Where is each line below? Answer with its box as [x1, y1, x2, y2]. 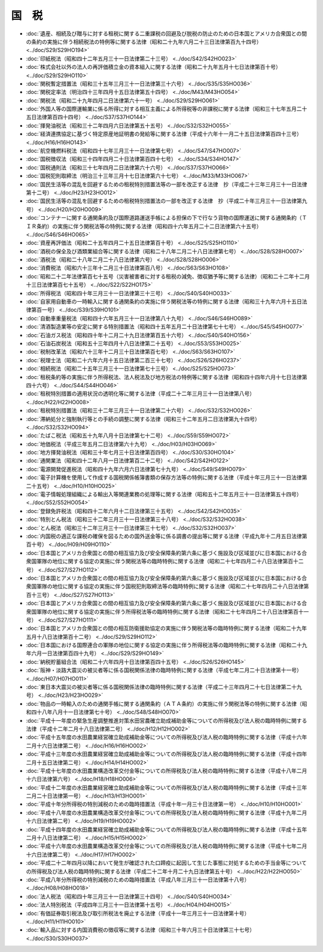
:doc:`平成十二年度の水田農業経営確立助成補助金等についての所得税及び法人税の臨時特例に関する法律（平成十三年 [26, 784, 307, 791]
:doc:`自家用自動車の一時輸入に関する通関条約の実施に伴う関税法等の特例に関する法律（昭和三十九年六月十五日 [26, 298, 302, 305]
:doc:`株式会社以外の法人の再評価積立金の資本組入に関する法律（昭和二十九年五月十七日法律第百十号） [26, 63, 281, 71]
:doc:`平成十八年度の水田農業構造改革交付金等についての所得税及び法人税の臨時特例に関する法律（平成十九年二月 [26, 809, 307, 816]
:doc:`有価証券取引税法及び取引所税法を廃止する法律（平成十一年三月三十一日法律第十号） [26, 909, 250, 917]
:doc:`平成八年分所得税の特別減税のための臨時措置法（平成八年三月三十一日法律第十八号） [26, 876, 250, 883]
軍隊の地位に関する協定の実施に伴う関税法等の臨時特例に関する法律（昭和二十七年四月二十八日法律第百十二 [36, 557, 304, 565]
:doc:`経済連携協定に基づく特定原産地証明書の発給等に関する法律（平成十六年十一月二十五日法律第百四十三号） [26, 131, 302, 138]
